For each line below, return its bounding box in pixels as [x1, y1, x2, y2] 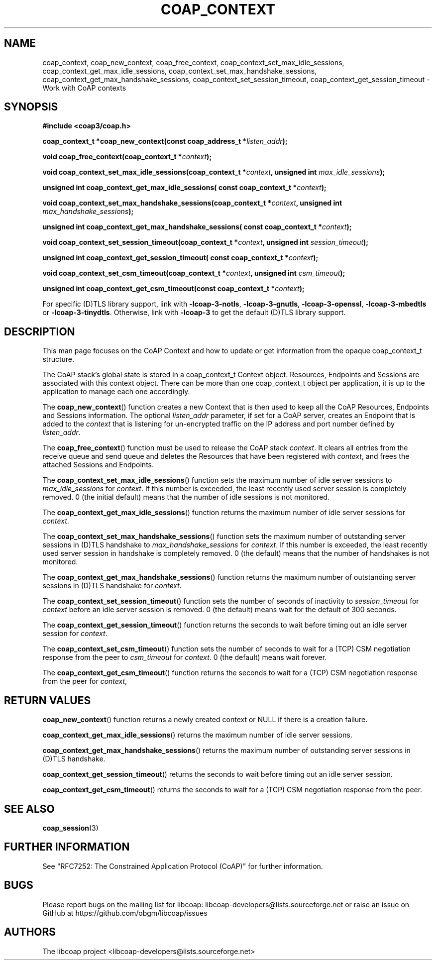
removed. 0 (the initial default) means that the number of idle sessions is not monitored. [42, 493, 329, 502]
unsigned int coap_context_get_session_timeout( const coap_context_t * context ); [42, 253, 319, 262]
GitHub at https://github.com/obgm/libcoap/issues [42, 908, 208, 917]
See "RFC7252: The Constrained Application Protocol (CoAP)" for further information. [42, 861, 323, 870]
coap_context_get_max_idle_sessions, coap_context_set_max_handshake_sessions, [42, 66, 317, 75]
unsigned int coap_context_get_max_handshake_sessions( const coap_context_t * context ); [42, 222, 352, 231]
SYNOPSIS [4, 101, 58, 113]
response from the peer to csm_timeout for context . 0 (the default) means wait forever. [42, 653, 327, 662]
